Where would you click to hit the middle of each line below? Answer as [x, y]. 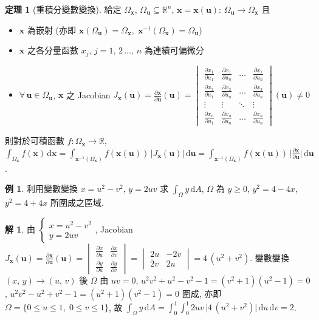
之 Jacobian [88, 94]
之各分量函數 [53, 50]
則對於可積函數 [35, 141]
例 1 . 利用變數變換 [41, 189]
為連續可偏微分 [174, 50]
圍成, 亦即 [202, 293]
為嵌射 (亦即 [52, 29]
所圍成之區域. [77, 203]
